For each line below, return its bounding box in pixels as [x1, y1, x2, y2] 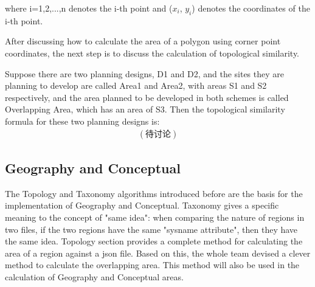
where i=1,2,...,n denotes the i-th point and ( [5, 2, 173, 14]
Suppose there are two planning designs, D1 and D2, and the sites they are [5, 67, 285, 80]
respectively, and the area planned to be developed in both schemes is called [5, 91, 289, 103]
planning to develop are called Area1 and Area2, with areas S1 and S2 [5, 79, 267, 92]
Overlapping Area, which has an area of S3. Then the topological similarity [5, 103, 285, 116]
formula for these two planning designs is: [5, 114, 160, 127]
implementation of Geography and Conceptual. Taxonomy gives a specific [5, 199, 279, 212]
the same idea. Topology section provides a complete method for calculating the [5, 235, 303, 247]
